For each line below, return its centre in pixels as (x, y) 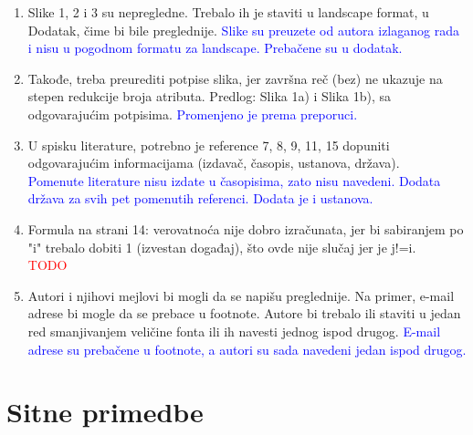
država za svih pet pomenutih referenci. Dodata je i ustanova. (200, 198)
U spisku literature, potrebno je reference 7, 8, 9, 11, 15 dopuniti (209, 145)
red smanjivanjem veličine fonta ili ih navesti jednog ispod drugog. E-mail (234, 331)
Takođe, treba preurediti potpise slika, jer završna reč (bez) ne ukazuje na (235, 78)
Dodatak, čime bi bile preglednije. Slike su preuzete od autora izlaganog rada (243, 30)
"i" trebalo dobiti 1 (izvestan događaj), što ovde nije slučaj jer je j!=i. (222, 247)
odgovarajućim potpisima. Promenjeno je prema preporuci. (193, 114)
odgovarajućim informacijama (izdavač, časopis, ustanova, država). (214, 163)
